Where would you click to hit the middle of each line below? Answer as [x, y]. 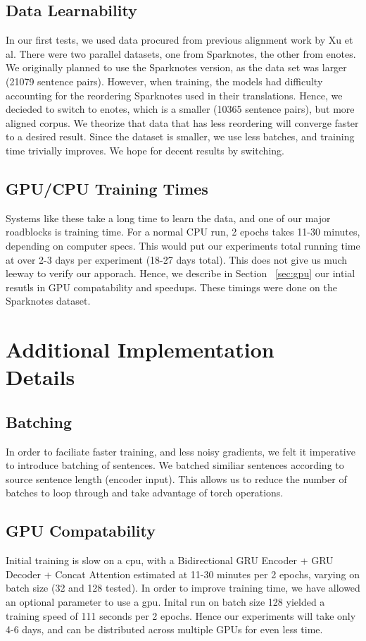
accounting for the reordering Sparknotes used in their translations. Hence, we [174, 95]
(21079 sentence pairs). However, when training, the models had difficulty [164, 81]
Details [40, 377]
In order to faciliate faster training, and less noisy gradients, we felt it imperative [181, 451]
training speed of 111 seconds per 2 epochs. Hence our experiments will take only [181, 615]
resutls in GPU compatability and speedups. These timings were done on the [171, 287]
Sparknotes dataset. [48, 301]
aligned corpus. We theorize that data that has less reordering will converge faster [182, 122]
